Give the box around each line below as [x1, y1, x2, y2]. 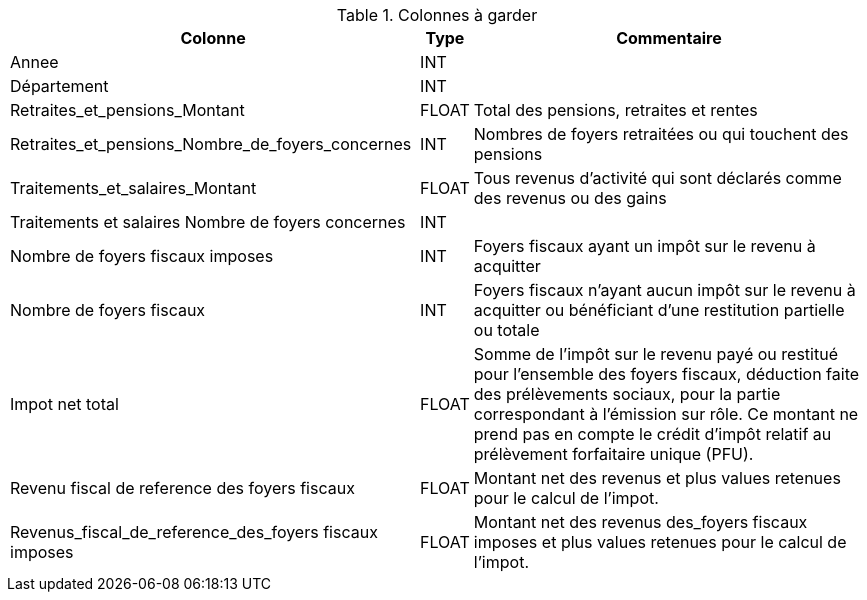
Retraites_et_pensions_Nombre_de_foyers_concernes [10, 134, 412, 154]
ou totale [473, 320, 540, 340]
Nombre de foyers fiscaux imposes [10, 246, 274, 266]
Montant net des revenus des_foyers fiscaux [473, 512, 808, 532]
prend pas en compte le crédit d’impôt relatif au [473, 424, 832, 444]
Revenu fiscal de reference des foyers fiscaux [10, 478, 355, 498]
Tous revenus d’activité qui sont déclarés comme [473, 168, 842, 188]
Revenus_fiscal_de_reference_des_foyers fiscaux [10, 522, 378, 542]
